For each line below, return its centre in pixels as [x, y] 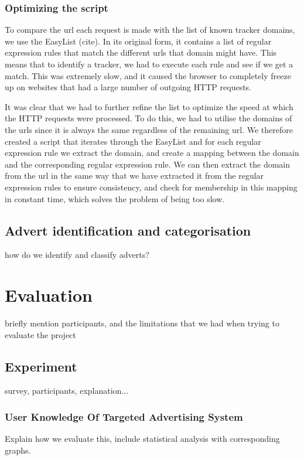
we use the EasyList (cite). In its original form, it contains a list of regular [138, 41]
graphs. [18, 450]
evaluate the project [40, 334]
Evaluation [49, 295]
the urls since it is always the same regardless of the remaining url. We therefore [149, 129]
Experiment [41, 366]
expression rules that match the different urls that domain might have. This [141, 52]
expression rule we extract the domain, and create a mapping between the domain [152, 153]
